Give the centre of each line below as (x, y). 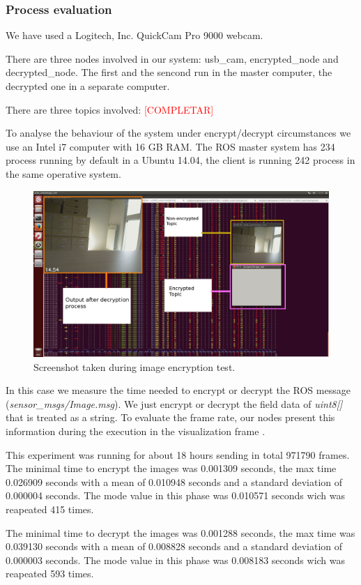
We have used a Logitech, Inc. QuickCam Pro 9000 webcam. (135, 35)
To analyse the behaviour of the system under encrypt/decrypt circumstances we (178, 133)
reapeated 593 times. (50, 573)
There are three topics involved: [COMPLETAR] (110, 109)
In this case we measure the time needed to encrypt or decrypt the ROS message (178, 390)
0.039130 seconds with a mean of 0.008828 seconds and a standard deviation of (174, 546)
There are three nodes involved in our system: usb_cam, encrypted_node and (172, 58)
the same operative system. (63, 173)
